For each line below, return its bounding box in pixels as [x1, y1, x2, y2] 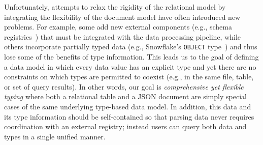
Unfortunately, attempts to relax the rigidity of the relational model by [4, 2, 226, 12]
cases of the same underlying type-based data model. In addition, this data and [4, 101, 251, 111]
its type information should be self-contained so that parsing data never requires [4, 111, 254, 122]
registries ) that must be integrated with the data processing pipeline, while [4, 31, 241, 42]
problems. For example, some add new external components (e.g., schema [4, 21, 232, 32]
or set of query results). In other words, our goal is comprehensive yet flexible [4, 81, 244, 92]
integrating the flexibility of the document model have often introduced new [4, 11, 241, 22]
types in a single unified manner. [4, 131, 106, 141]
